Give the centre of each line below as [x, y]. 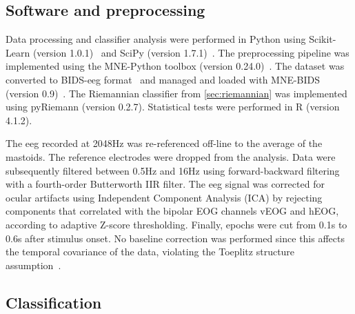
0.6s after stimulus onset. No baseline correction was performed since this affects [175, 238]
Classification [54, 302]
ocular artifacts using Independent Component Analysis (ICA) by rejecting [164, 197]
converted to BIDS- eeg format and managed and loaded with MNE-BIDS [163, 79]
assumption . [33, 265]
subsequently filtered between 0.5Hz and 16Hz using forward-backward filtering [173, 170]
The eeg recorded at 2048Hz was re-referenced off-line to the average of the [164, 143]
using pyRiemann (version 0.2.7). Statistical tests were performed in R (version [173, 107]
